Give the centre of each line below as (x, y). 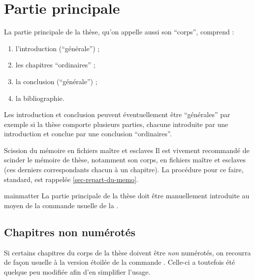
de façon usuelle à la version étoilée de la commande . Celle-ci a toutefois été (120, 262)
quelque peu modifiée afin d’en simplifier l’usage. (77, 271)
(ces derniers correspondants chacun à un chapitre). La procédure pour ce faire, (124, 170)
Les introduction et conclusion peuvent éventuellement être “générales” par (117, 114)
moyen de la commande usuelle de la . (61, 205)
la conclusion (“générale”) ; (56, 81)
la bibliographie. (40, 98)
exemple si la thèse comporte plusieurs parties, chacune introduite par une (116, 124)
